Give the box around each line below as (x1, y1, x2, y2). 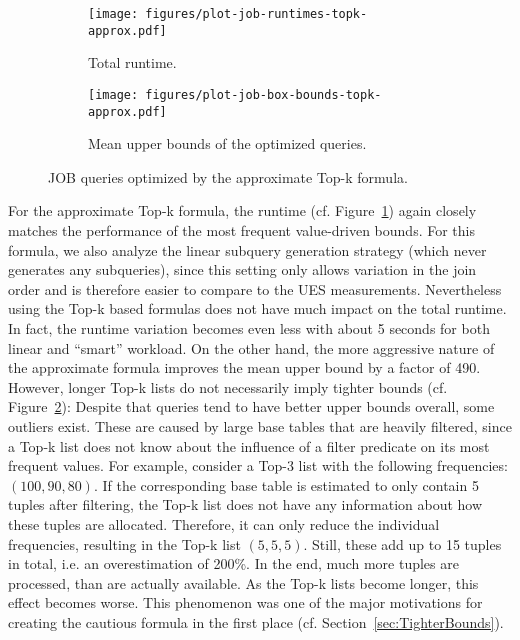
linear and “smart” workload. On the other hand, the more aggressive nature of (8, 337, 495, 358)
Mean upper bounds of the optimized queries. (88, 133, 367, 154)
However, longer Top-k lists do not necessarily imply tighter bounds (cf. (8, 376, 448, 397)
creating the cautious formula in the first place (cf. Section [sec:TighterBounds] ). (8, 611, 504, 632)
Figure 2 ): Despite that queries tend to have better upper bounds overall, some (8, 396, 495, 417)
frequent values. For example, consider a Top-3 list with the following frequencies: (8, 455, 508, 476)
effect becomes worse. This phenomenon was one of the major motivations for (8, 592, 483, 613)
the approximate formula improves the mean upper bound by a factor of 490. (8, 357, 481, 378)
